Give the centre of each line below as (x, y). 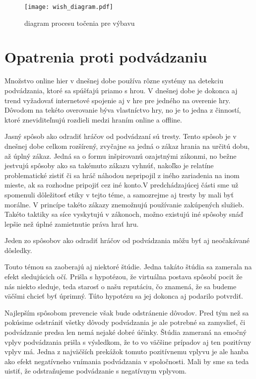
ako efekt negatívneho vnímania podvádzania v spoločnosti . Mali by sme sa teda (127, 361)
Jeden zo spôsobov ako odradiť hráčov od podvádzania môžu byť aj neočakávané (127, 240)
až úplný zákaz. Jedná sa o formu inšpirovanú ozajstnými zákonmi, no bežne (121, 156)
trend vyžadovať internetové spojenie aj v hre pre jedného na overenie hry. (118, 100)
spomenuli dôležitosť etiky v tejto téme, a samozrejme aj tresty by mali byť (119, 194)
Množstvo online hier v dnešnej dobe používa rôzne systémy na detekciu (114, 81)
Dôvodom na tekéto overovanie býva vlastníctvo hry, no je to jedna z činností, (123, 110)
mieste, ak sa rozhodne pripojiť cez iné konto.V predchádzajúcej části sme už (122, 185)
